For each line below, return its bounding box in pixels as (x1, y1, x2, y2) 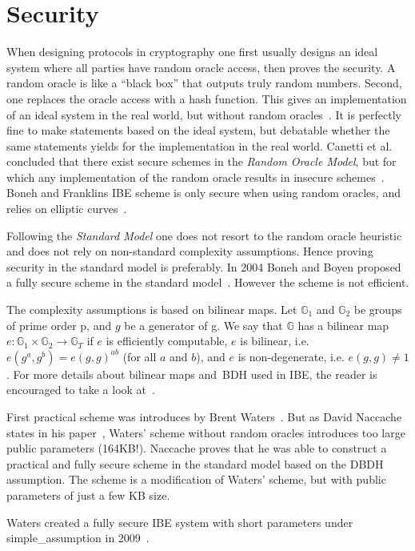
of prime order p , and (6, 316, 112, 333)
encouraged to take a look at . (6, 381, 155, 398)
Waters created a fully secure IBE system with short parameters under (6, 513, 353, 530)
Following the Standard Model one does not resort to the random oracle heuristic (6, 227, 402, 243)
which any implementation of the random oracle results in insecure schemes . (6, 168, 385, 185)
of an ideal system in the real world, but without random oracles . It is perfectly (6, 106, 402, 123)
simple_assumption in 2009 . (6, 529, 150, 546)
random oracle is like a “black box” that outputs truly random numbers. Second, (6, 74, 402, 91)
